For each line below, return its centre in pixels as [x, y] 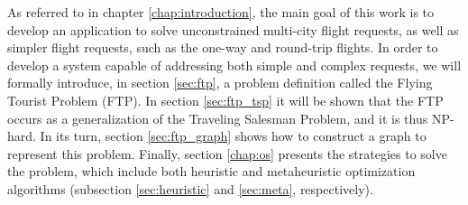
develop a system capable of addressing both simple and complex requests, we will [234, 65]
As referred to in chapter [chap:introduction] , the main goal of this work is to [221, 12]
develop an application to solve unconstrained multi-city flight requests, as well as [233, 29]
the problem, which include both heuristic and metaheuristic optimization [211, 171]
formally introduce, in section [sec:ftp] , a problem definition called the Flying [220, 83]
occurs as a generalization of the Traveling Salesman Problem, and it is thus [218, 118]
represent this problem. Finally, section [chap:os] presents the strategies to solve [227, 153]
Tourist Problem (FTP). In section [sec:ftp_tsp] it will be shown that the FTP [225, 100]
